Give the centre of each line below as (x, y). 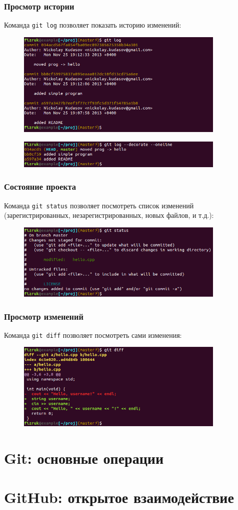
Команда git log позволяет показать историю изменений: (93, 25)
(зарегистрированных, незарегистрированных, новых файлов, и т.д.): (109, 215)
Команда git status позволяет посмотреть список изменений (99, 205)
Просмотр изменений (44, 316)
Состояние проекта (40, 186)
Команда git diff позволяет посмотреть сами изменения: (93, 335)
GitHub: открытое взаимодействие (119, 497)
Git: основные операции (84, 458)
